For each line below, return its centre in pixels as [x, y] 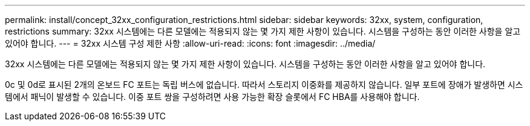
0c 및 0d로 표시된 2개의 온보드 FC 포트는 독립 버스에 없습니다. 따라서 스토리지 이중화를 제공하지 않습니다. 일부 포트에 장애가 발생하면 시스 [264, 85]
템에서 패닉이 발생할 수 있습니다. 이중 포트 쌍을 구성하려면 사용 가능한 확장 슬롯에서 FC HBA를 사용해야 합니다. [212, 97]
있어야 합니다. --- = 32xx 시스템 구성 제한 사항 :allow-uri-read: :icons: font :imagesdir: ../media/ [190, 43]
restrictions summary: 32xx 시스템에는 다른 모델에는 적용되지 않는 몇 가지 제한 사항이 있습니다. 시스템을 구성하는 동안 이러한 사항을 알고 [263, 31]
